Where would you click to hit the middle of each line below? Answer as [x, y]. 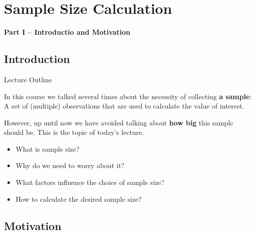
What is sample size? [48, 148]
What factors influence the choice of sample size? [90, 182]
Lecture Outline [28, 79]
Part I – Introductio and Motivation [67, 32]
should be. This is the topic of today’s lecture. [74, 132]
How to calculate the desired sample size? [78, 199]
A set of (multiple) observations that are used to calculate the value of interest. [124, 106]
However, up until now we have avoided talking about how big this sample [119, 122]
